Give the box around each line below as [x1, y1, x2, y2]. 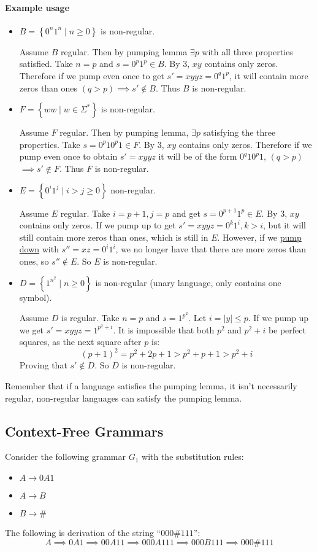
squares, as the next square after [19, 335, 142, 348]
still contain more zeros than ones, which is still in [19, 230, 208, 243]
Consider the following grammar [5, 450, 126, 463]
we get [19, 323, 44, 336]
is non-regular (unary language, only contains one [95, 276, 281, 289]
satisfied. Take [19, 57, 73, 70]
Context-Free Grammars [5, 421, 164, 440]
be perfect [268, 323, 306, 336]
